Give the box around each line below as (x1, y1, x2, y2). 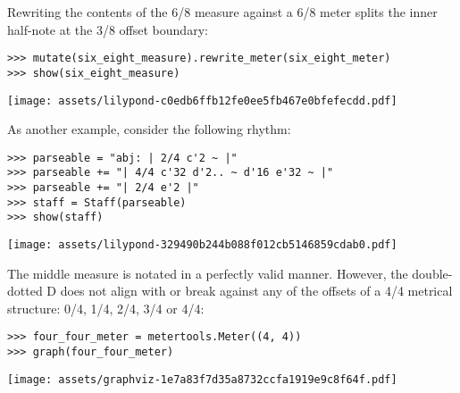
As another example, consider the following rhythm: (7, 120, 291, 138)
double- (412, 263, 453, 282)
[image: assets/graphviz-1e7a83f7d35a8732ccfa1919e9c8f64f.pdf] (7, 372, 397, 386)
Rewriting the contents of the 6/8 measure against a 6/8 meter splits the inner (7, 3, 438, 21)
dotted (7, 281, 43, 300)
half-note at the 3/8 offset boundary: (7, 20, 208, 38)
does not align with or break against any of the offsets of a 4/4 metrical (60, 281, 453, 300)
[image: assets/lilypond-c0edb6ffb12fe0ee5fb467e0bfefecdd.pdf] (7, 94, 397, 107)
